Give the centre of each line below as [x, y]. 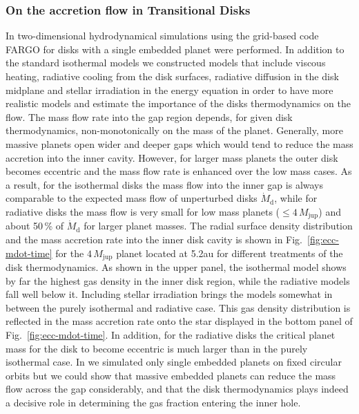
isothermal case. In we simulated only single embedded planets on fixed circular [174, 362]
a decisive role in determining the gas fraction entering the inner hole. [153, 402]
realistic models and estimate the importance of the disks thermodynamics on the [178, 103]
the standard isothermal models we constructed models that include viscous [166, 63]
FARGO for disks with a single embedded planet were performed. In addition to [175, 49]
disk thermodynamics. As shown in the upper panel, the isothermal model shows [176, 267]
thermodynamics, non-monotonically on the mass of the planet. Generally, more [174, 130]
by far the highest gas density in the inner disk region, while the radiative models [178, 280]
